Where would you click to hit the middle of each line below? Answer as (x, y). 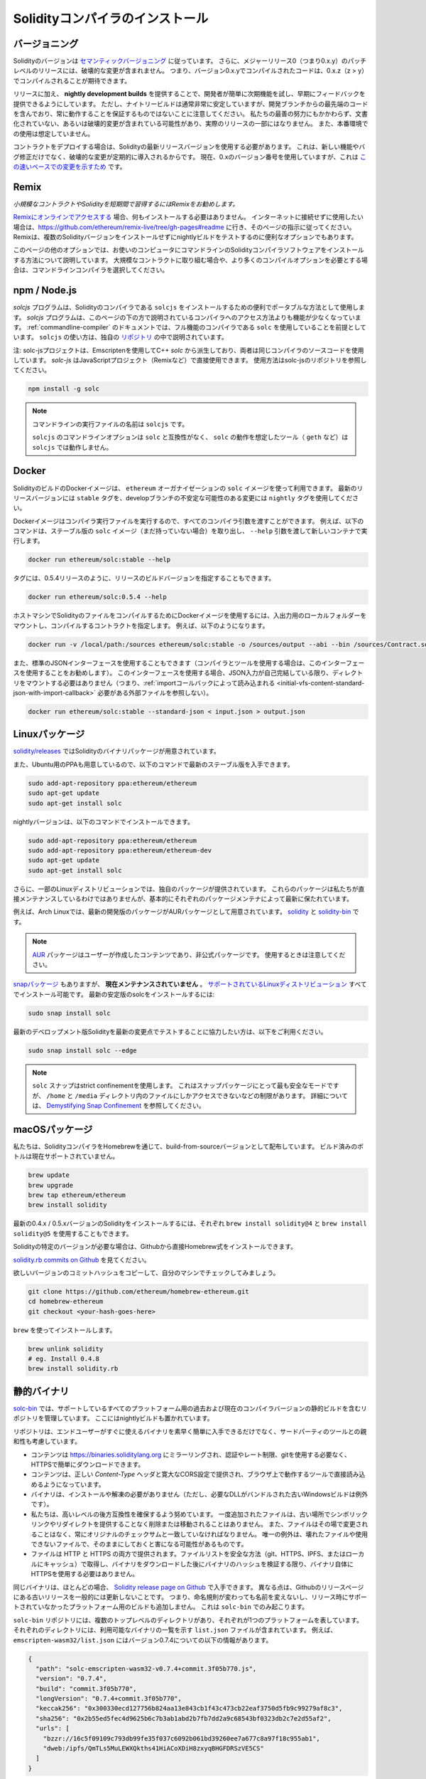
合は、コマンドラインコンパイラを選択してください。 (91, 270)
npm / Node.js (45, 291)
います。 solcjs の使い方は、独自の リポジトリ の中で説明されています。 (121, 337)
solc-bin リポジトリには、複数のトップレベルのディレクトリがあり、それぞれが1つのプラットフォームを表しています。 (188, 1620)
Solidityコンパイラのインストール (111, 19)
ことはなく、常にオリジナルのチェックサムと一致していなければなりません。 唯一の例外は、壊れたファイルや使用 (202, 1534)
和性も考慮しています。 (47, 1442)
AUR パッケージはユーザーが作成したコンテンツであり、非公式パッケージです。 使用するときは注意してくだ (189, 954)
